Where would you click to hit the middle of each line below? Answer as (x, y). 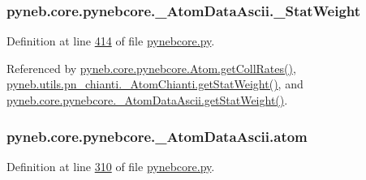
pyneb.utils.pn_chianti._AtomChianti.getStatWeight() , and (155, 84)
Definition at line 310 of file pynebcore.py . (111, 166)
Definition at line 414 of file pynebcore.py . (111, 41)
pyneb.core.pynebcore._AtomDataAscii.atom (157, 136)
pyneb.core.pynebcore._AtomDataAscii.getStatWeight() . (147, 100)
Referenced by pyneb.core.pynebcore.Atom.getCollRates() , (151, 68)
